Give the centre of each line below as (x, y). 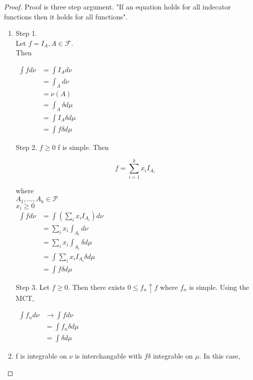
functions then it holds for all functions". (66, 16)
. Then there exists (96, 287)
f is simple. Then (83, 147)
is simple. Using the (219, 287)
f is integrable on (41, 356)
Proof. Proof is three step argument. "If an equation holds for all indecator (118, 6)
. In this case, (220, 356)
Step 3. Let (33, 287)
